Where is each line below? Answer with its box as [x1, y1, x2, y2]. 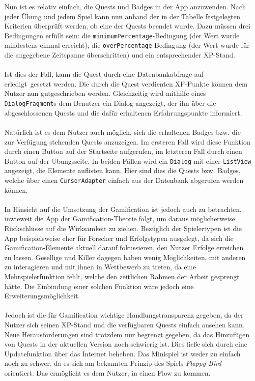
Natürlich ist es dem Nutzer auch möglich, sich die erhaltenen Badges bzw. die [4, 126, 241, 137]
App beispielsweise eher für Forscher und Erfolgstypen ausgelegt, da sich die [4, 233, 234, 243]
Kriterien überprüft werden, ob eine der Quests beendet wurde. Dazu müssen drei [4, 21, 251, 31]
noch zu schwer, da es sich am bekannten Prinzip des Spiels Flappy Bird [4, 358, 222, 368]
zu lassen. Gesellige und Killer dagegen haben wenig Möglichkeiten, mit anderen [4, 252, 246, 262]
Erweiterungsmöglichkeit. [4, 291, 80, 301]
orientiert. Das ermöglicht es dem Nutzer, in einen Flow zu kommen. [4, 367, 211, 378]
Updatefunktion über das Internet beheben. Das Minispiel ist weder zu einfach [4, 348, 241, 358]
